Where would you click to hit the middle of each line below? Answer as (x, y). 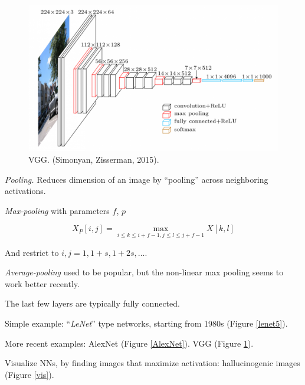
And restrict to (32, 252)
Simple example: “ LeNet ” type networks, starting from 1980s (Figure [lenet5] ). (146, 323)
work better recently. (42, 283)
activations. (25, 191)
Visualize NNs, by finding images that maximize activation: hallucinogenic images (152, 363)
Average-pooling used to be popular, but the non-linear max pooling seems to (144, 272)
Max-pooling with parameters (57, 210)
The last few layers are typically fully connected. (92, 303)
